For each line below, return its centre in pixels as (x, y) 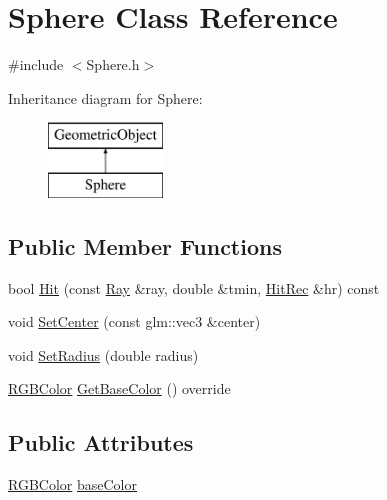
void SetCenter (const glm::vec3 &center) (134, 321)
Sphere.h (113, 64)
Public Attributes (101, 442)
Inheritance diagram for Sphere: (105, 97)
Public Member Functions (145, 245)
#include (36, 64)
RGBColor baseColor (72, 484)
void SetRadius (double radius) (103, 354)
